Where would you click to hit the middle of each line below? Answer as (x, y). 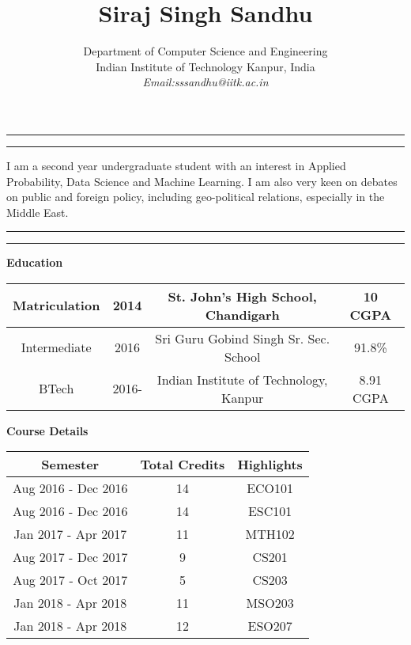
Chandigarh (242, 314)
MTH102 (270, 534)
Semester (70, 465)
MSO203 (270, 603)
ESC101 (270, 511)
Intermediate (56, 347)
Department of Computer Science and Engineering (205, 51)
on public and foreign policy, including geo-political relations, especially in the (196, 197)
